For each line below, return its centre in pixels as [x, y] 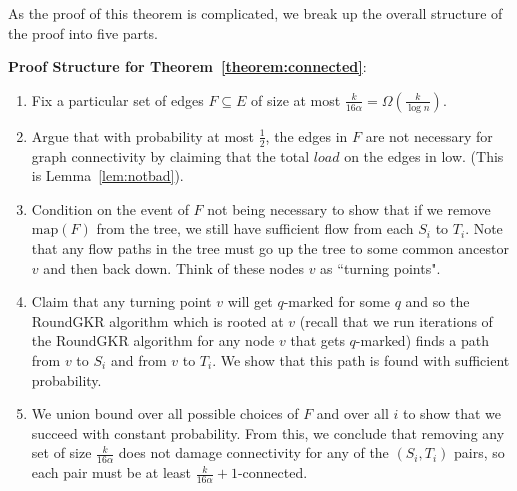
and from [138, 359]
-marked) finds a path [422, 340]
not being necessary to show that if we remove [349, 208]
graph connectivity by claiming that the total [170, 155]
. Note [484, 228]
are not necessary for [429, 135]
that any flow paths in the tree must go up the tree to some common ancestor [270, 247]
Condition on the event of [110, 208]
